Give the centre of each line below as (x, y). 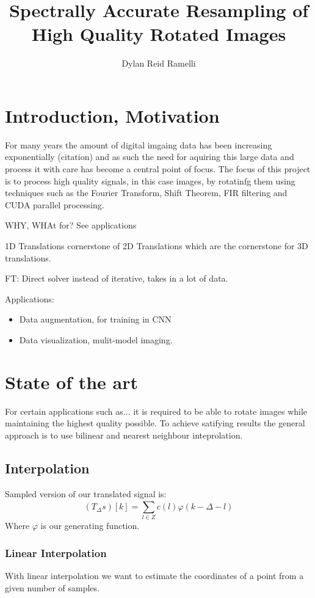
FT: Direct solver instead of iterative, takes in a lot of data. (117, 278)
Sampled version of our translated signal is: (86, 493)
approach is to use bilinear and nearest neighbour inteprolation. (124, 435)
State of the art (72, 381)
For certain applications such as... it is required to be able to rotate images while (156, 411)
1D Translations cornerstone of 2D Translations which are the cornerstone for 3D (157, 246)
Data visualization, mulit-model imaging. (96, 339)
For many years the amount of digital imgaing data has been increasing (139, 144)
